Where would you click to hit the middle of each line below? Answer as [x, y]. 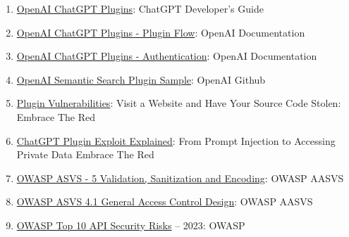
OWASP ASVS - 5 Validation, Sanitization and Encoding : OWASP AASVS [180, 178]
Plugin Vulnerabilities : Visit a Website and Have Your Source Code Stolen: [179, 103]
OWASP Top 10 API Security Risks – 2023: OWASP [131, 225]
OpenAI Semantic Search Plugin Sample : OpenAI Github [141, 79]
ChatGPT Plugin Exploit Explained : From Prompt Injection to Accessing [176, 140]
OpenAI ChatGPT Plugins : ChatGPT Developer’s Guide [140, 8]
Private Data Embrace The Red [85, 154]
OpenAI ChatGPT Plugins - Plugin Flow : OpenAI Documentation [161, 32]
